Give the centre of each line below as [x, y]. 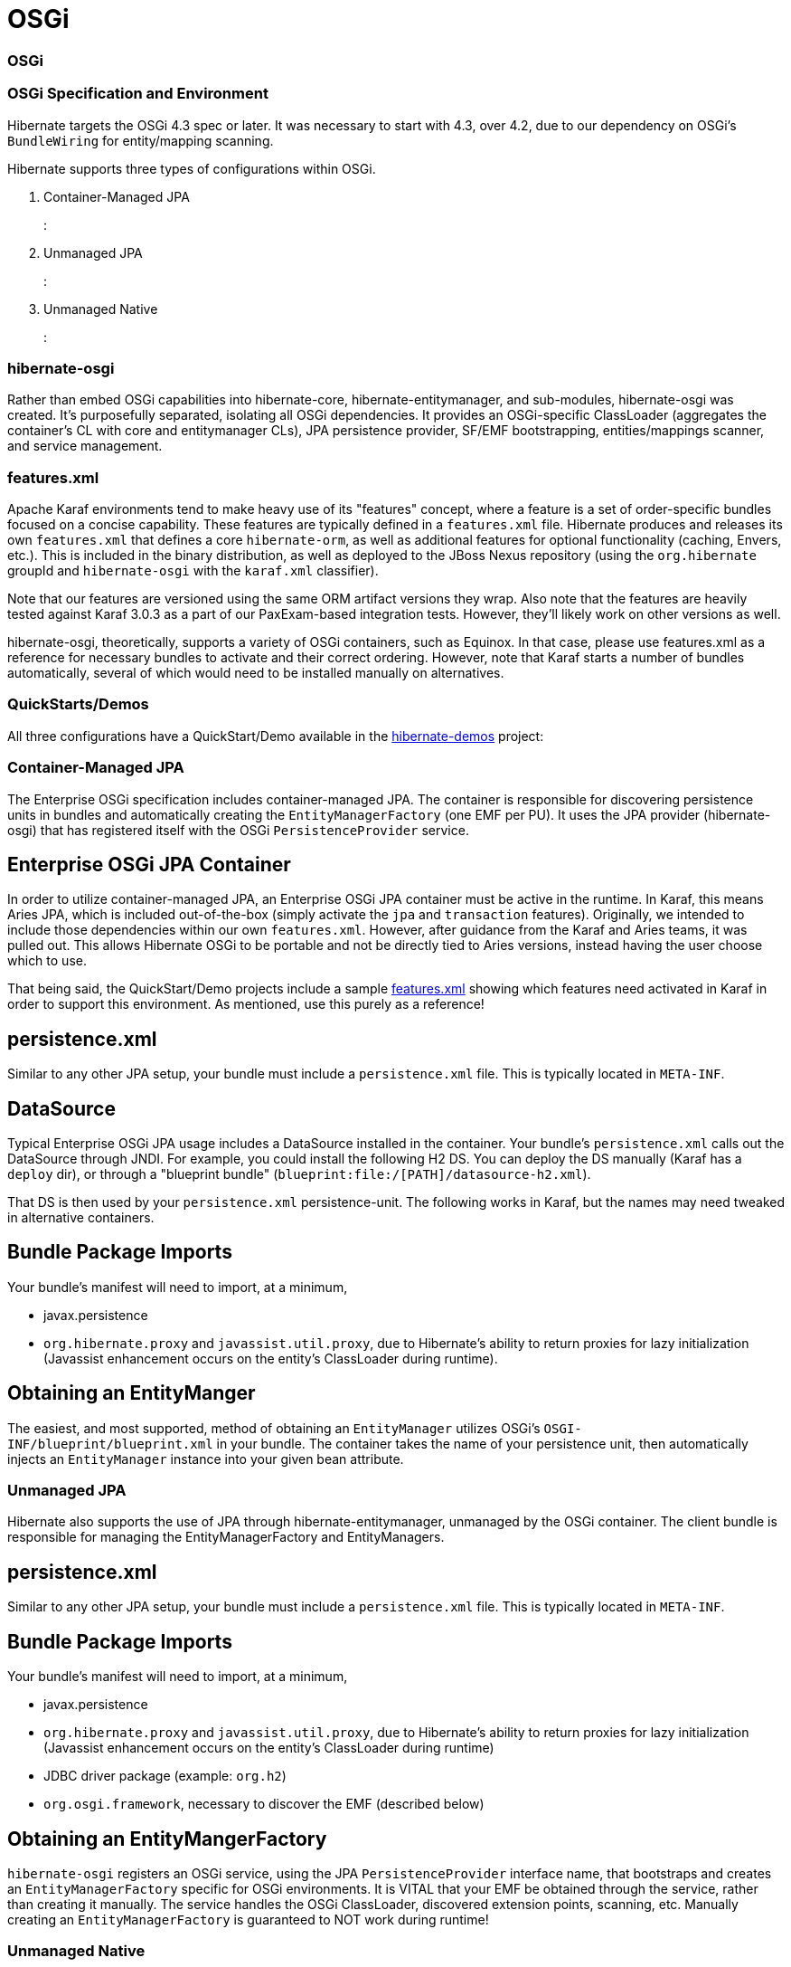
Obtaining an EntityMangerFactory [167, 1839]
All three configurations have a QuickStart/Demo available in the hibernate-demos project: [276, 736]
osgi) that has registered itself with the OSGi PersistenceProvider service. [238, 830]
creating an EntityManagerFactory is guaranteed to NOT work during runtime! [248, 1919]
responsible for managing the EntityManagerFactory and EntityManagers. [226, 1537]
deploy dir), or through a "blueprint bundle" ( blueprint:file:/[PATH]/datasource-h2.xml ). [299, 1174]
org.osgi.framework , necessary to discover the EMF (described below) [264, 1804]
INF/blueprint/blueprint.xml [110, 1444]
